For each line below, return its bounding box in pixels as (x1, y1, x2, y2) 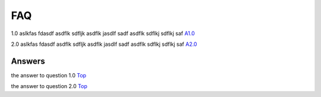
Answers (11, 56, 45, 66)
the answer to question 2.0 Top (11, 83, 87, 90)
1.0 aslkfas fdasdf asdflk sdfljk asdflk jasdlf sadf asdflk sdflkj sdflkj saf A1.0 (11, 30, 196, 37)
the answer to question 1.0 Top (11, 71, 86, 79)
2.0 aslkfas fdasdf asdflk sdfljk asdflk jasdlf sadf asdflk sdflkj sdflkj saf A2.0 (11, 40, 197, 48)
